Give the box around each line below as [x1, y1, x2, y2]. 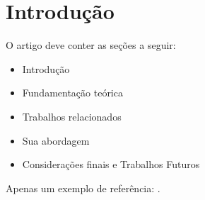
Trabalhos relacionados [22, 109, 122, 123]
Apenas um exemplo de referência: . [6, 180, 160, 195]
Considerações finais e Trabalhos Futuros [22, 157, 200, 172]
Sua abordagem [22, 133, 90, 148]
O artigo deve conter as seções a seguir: [6, 38, 176, 52]
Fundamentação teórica [22, 85, 123, 100]
